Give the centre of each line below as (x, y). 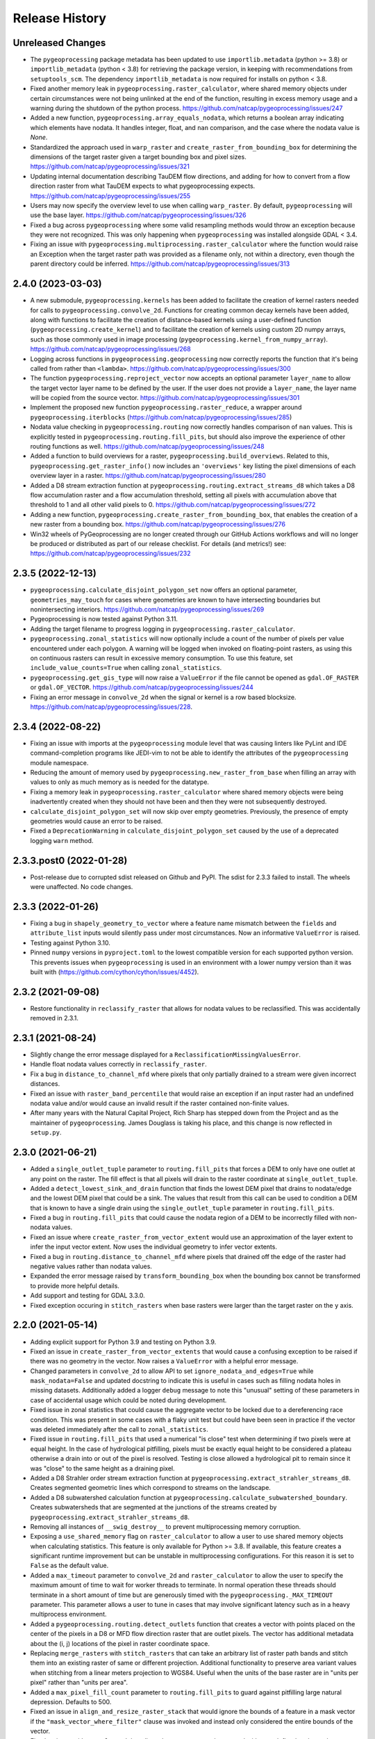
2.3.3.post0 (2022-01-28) (70, 860)
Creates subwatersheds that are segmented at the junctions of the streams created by (153, 1507)
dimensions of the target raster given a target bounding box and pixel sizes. (138, 157)
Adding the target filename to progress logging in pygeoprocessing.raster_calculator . (162, 629)
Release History (60, 18)
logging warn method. (62, 840)
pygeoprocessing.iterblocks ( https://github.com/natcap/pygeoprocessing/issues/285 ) (161, 417)
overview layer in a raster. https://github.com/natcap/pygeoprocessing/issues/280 (148, 476)
